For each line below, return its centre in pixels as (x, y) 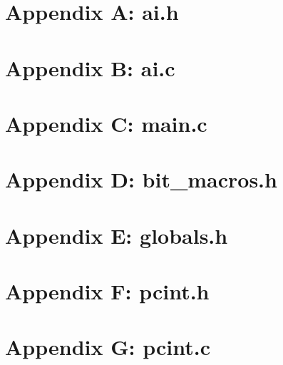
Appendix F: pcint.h (107, 291)
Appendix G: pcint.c (108, 347)
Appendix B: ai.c (90, 67)
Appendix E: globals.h (117, 235)
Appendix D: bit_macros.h (141, 179)
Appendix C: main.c (106, 123)
